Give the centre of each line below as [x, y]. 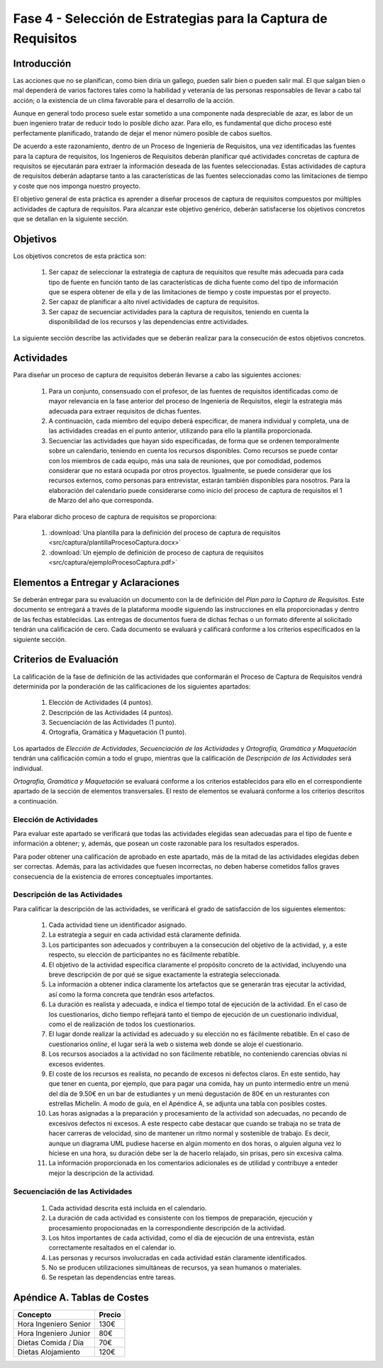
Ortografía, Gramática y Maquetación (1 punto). [118, 732]
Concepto [34, 1315]
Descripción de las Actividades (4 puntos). [111, 712]
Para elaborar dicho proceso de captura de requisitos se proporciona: [115, 516]
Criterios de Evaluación [66, 660]
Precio [110, 1315]
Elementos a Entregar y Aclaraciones [96, 583]
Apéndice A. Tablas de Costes [81, 1298]
